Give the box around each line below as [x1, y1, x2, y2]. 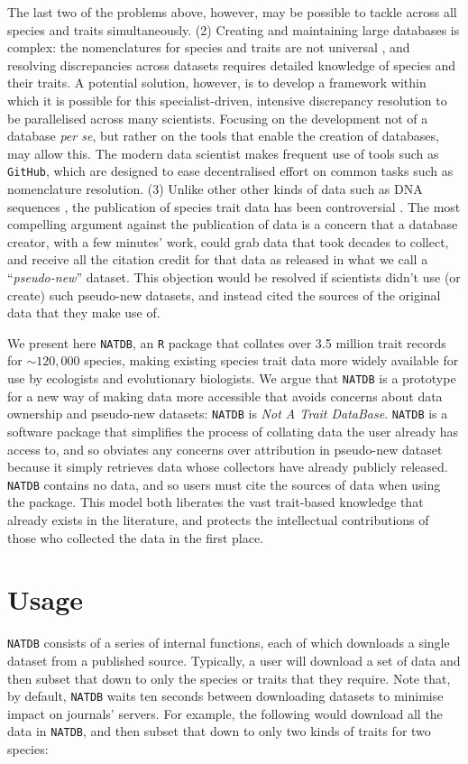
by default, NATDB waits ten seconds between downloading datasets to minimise [7, 686, 444, 705]
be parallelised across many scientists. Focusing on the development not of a [7, 108, 428, 127]
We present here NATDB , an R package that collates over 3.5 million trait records [7, 333, 446, 352]
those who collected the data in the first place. [7, 528, 264, 547]
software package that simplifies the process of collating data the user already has [7, 421, 458, 440]
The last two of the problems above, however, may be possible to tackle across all [7, 3, 457, 21]
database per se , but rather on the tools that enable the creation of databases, [7, 126, 439, 145]
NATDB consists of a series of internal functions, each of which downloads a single [7, 633, 450, 652]
